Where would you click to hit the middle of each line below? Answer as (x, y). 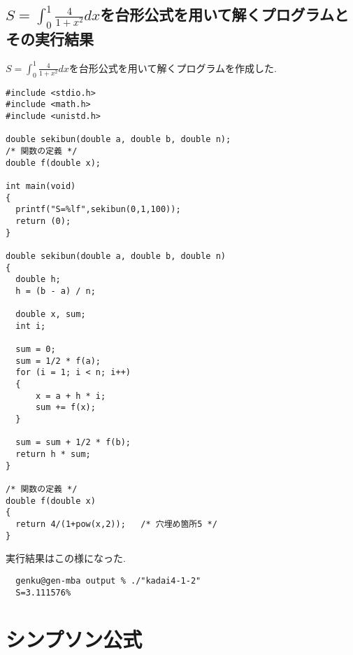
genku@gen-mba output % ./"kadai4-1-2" (108, 580)
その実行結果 (50, 38)
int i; (31, 326)
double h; (38, 280)
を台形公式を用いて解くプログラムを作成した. (173, 68)
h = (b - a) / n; (56, 291)
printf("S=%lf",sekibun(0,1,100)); (98, 210)
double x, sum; (51, 315)
